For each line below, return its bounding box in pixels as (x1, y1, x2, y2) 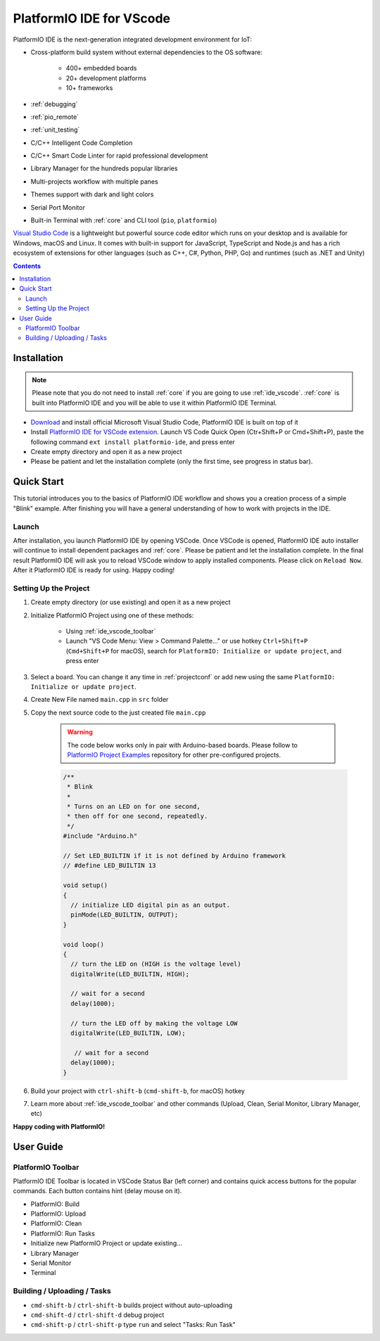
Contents (13, 261, 42, 270)
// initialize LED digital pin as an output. (70, 901, 230, 909)
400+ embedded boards (65, 64, 137, 73)
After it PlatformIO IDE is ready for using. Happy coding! (13, 566, 175, 574)
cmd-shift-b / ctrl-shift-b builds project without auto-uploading (30, 1301, 233, 1309)
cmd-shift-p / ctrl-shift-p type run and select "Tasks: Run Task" (30, 1321, 236, 1329)
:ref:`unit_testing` (30, 125, 80, 134)
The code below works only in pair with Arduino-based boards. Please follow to (67, 741, 298, 749)
